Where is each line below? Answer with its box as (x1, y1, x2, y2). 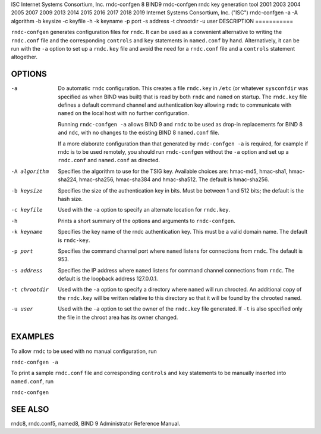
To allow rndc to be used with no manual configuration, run (11, 348, 157, 355)
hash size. (58, 195, 83, 202)
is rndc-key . (58, 236, 90, 244)
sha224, (58, 176, 78, 183)
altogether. (11, 54, 38, 61)
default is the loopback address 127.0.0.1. (58, 275, 158, 283)
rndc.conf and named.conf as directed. (58, 157, 160, 164)
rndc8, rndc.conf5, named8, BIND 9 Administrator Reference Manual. (11, 420, 181, 427)
